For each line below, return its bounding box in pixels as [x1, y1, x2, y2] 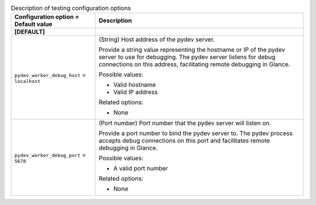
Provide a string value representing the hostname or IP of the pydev [98, 46, 286, 54]
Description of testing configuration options [11, 4, 131, 12]
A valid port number [113, 164, 169, 172]
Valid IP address [113, 88, 158, 96]
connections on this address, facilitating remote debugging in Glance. [98, 60, 291, 68]
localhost [14, 78, 41, 84]
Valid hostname [113, 81, 156, 89]
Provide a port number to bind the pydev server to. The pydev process [98, 129, 293, 137]
